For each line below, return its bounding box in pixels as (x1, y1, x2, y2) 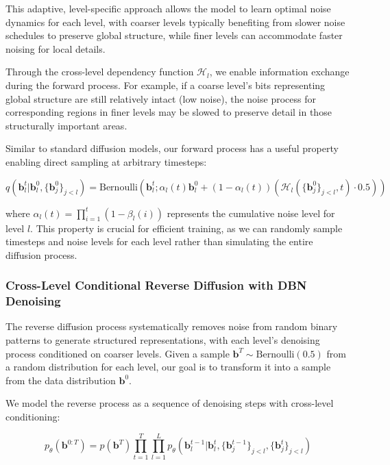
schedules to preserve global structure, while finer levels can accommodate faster (5, 28, 343, 42)
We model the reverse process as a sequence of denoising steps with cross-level (5, 396, 334, 410)
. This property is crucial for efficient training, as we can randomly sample (30, 221, 343, 235)
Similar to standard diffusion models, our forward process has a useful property (5, 141, 339, 155)
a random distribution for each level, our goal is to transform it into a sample (5, 360, 331, 374)
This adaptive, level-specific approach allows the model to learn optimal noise (5, 1, 331, 15)
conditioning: (5, 410, 60, 424)
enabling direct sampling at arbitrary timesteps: (5, 154, 207, 168)
